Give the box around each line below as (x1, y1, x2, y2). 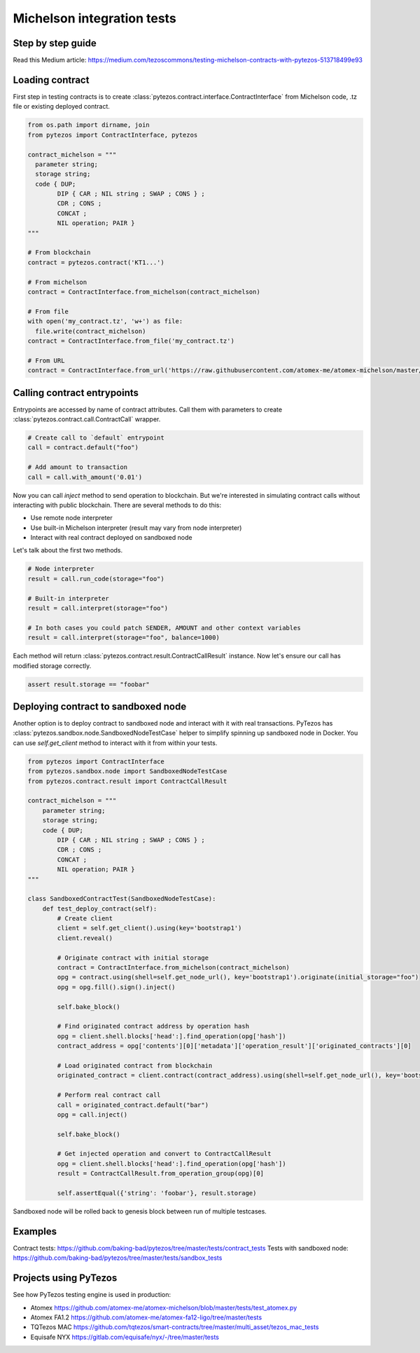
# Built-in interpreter (27, 594, 110, 602)
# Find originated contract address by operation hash (57, 1022, 250, 1031)
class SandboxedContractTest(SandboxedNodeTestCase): (27, 895, 216, 903)
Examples (13, 1225, 57, 1237)
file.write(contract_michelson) (35, 327, 146, 335)
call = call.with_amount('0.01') (27, 473, 143, 481)
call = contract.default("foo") (27, 444, 139, 451)
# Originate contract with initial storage (57, 953, 209, 962)
